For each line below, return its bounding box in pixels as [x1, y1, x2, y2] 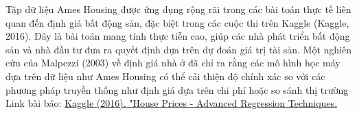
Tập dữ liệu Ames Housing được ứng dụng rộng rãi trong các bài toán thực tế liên [5, 2, 352, 16]
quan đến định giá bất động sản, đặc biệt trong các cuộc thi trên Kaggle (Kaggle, [5, 15, 349, 29]
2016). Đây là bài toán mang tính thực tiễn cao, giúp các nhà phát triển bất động [5, 29, 350, 43]
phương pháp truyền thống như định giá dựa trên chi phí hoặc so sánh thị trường [5, 82, 349, 97]
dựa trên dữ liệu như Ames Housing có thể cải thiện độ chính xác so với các [5, 68, 325, 83]
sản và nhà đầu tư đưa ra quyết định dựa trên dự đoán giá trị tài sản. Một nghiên [5, 42, 352, 56]
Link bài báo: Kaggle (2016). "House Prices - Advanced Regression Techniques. [5, 96, 338, 110]
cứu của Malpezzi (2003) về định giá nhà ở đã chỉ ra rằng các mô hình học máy [5, 55, 341, 70]
